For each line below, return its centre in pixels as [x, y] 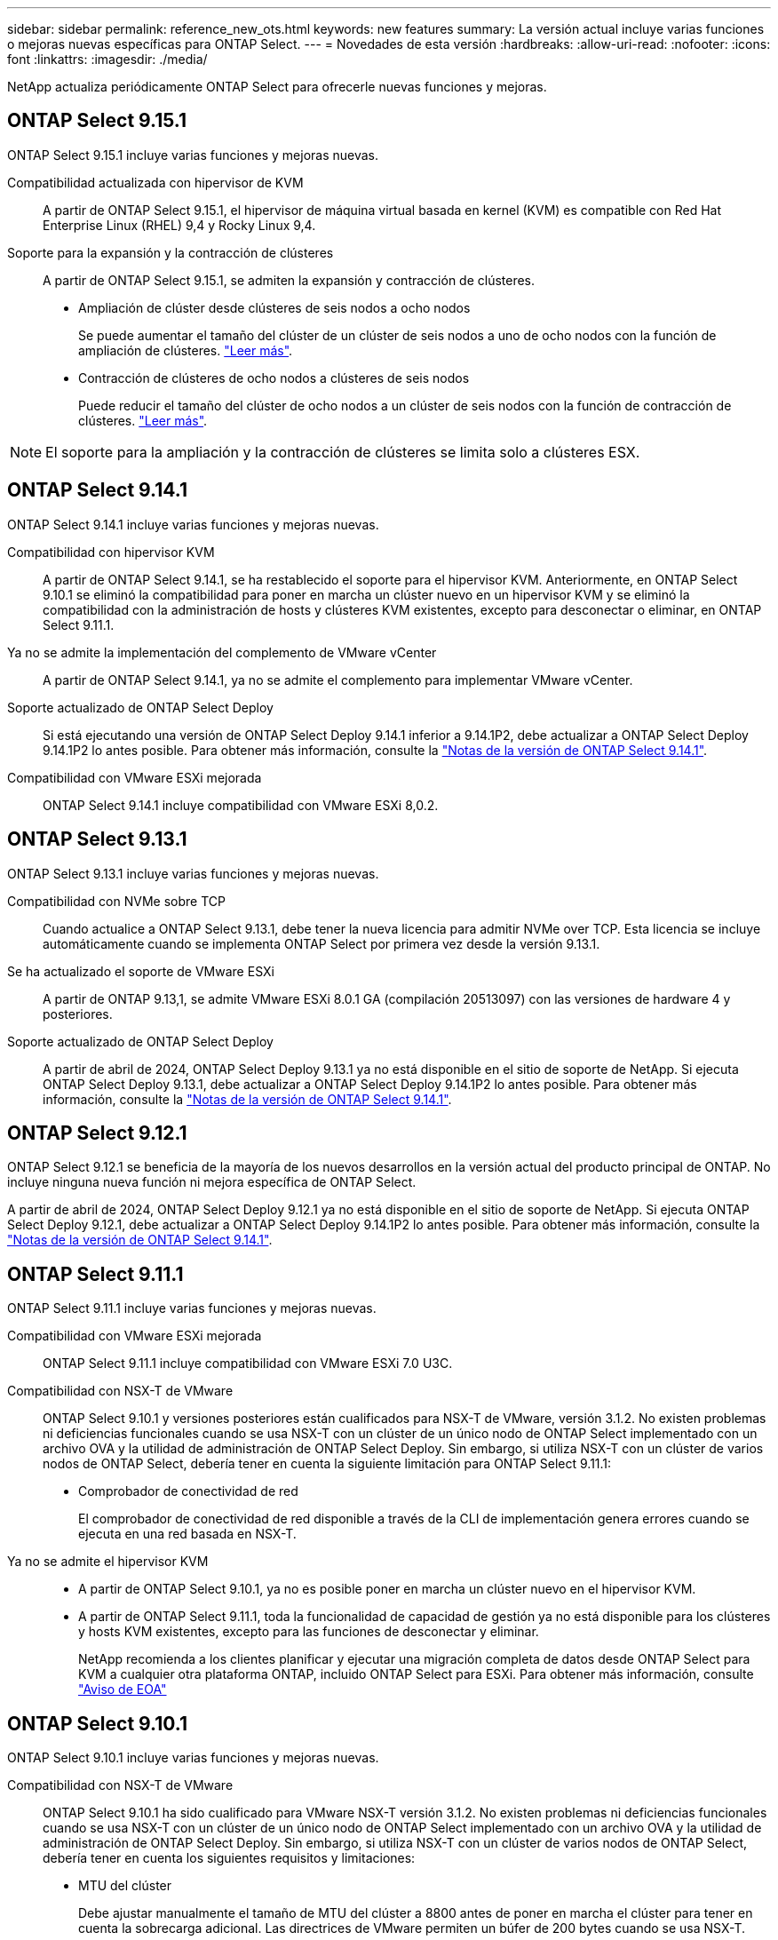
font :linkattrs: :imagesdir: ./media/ [107, 59]
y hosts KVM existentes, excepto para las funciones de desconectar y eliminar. [309, 1632]
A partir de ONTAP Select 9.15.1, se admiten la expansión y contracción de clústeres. [289, 280]
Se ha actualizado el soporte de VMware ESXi [141, 971]
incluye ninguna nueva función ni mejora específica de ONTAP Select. [212, 1182]
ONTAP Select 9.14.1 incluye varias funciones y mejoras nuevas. [193, 524]
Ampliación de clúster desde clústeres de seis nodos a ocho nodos [274, 307]
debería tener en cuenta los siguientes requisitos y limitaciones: [229, 1858]
